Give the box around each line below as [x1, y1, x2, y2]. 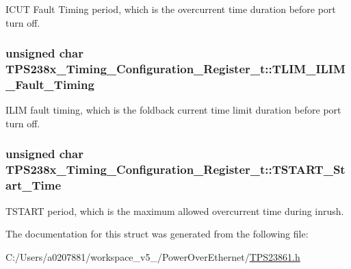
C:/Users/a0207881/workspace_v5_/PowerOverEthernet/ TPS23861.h [5, 249, 300, 264]
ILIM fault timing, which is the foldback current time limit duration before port [5, 103, 341, 117]
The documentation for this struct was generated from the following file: [5, 227, 309, 241]
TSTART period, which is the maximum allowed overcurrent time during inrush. [5, 203, 344, 218]
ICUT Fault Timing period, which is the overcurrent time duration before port [5, 2, 336, 16]
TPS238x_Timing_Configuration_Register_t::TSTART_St [5, 161, 346, 178]
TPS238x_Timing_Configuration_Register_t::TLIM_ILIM [5, 60, 346, 77]
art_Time [5, 177, 62, 194]
